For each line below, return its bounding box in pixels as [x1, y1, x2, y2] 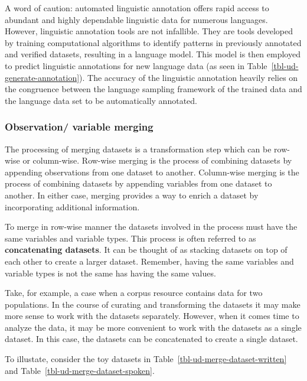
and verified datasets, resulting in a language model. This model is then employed [5, 48, 301, 60]
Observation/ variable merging [5, 119, 153, 134]
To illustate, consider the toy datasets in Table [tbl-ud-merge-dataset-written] [5, 353, 287, 365]
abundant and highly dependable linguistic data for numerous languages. [5, 13, 268, 25]
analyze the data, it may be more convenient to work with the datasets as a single [5, 321, 302, 333]
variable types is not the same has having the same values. [5, 266, 216, 279]
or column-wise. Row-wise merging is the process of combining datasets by [22, 154, 292, 167]
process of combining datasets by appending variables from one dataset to [5, 177, 272, 190]
